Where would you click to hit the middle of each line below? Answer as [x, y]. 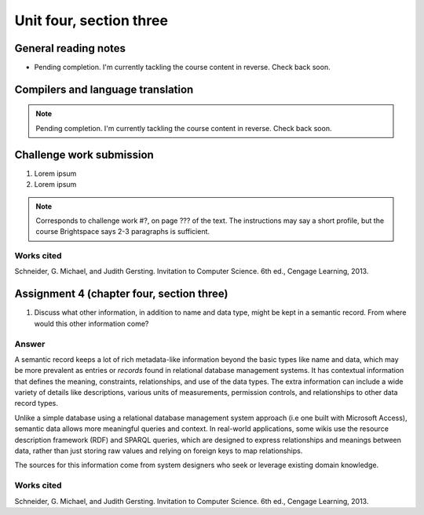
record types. [37, 404]
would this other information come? [91, 323]
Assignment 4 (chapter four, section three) [121, 294]
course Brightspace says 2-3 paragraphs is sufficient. [123, 232]
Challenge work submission [84, 154]
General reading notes [70, 48]
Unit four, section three [91, 20]
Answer [30, 344]
